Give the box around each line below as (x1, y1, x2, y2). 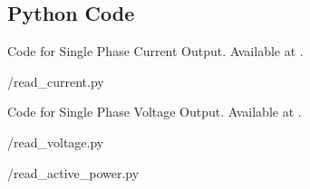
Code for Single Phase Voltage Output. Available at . (7, 102, 302, 121)
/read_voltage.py (7, 132, 104, 151)
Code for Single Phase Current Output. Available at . (7, 42, 304, 61)
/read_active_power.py (7, 163, 140, 182)
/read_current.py (7, 71, 104, 90)
